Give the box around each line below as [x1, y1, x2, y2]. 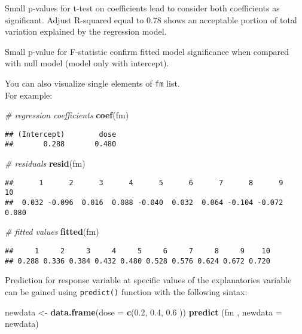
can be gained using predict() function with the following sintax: [5, 285, 248, 298]
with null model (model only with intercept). [5, 57, 169, 69]
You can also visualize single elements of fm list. [5, 76, 180, 89]
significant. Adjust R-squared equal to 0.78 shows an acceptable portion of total [5, 13, 297, 26]
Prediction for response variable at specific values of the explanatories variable [5, 274, 292, 286]
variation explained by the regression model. [5, 25, 167, 38]
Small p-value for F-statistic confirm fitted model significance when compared [5, 45, 289, 57]
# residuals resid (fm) [5, 157, 86, 170]
